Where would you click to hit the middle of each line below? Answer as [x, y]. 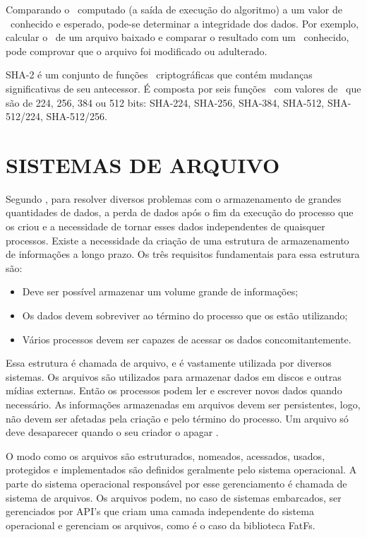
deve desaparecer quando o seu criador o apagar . [112, 432]
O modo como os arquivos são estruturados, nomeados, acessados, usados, [166, 455]
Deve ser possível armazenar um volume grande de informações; [160, 291]
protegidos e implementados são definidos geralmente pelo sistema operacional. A [181, 470]
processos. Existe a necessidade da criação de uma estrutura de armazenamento [178, 240]
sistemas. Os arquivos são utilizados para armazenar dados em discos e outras [174, 376]
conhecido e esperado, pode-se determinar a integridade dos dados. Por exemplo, [185, 23]
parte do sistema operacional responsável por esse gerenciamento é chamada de [176, 483]
